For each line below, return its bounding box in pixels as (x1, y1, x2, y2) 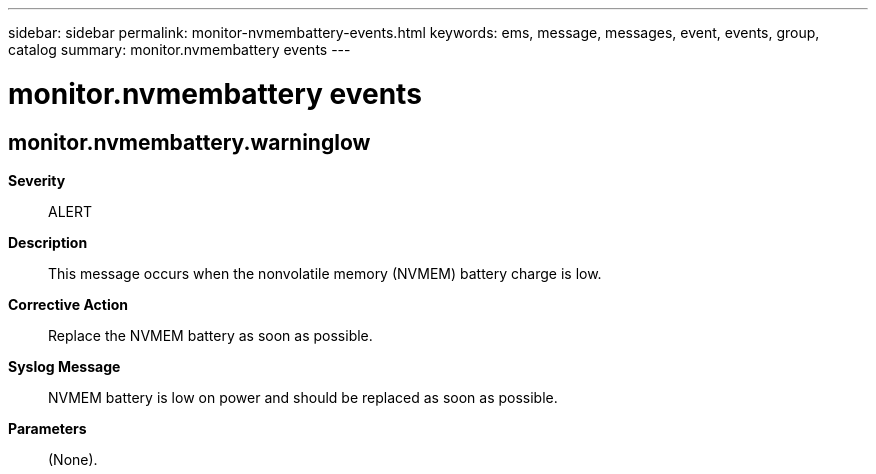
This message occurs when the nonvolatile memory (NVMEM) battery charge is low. (48, 264, 602, 282)
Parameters (8, 419, 87, 437)
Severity (8, 171, 66, 189)
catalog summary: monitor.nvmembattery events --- (8, 41, 351, 58)
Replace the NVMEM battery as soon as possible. (48, 326, 373, 344)
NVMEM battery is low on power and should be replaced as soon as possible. (48, 388, 558, 406)
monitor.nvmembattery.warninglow (8, 129, 371, 155)
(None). (48, 450, 98, 468)
